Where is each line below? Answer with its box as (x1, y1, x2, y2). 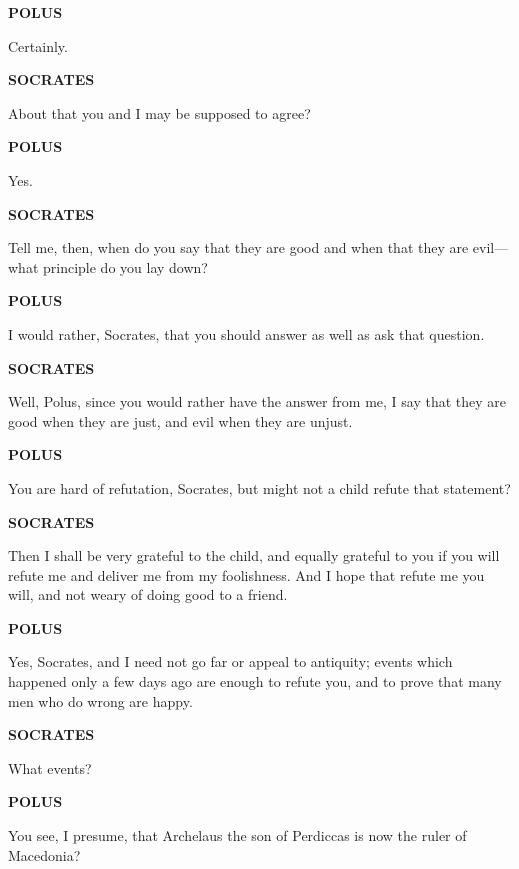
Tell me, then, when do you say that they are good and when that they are (8, 237, 469, 258)
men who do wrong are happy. (8, 690, 193, 711)
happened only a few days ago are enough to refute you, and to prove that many (8, 671, 502, 692)
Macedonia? (8, 844, 81, 865)
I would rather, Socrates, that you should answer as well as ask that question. (8, 323, 485, 344)
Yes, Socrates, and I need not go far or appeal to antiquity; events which (8, 651, 453, 672)
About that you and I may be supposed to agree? (8, 102, 311, 123)
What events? (8, 757, 92, 778)
